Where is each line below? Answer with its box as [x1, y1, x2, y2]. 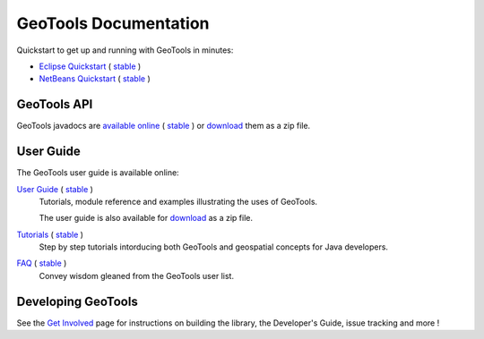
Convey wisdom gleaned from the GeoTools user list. [39, 270, 235, 281]
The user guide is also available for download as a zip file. [39, 213, 253, 224]
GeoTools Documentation [16, 13, 210, 33]
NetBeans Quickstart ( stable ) [39, 73, 151, 84]
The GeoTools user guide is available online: [16, 167, 179, 178]
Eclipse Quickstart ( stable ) [39, 61, 142, 72]
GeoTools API [16, 97, 93, 112]
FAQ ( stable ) [16, 258, 67, 268]
